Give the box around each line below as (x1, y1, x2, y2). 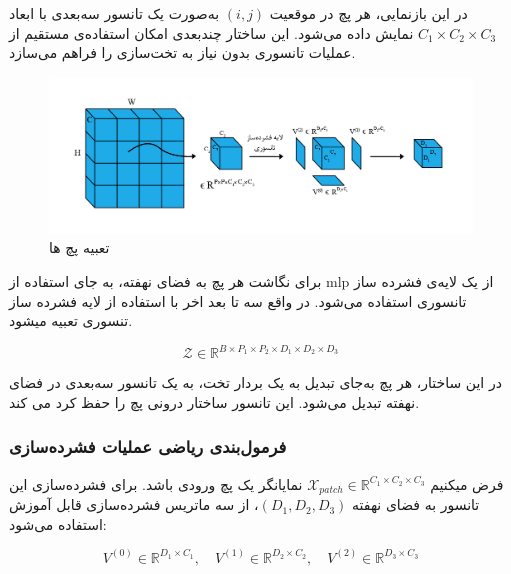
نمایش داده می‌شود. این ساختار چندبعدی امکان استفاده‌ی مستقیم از (9, 22, 414, 43)
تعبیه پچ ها (49, 237, 110, 258)
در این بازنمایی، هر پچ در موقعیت (269, 3, 468, 23)
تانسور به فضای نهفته (352, 494, 480, 515)
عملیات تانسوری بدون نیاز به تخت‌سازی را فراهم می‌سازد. (9, 42, 356, 63)
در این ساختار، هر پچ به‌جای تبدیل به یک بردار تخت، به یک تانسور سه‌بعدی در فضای (9, 372, 502, 393)
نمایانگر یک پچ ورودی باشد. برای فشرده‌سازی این (9, 473, 303, 494)
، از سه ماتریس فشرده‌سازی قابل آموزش (9, 494, 259, 515)
